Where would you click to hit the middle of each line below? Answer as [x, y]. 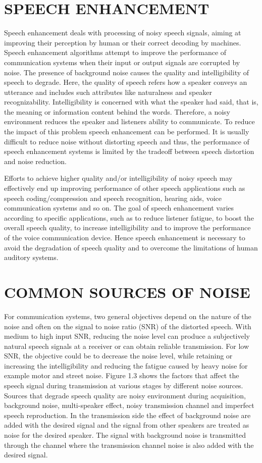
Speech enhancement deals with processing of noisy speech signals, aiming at [123, 33]
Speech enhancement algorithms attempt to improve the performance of [115, 52]
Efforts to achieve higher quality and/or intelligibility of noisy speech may [118, 178]
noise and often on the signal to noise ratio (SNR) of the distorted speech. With [128, 326]
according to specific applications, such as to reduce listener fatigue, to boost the [129, 217]
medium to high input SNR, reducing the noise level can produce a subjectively [127, 336]
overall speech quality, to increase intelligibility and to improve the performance [127, 227]
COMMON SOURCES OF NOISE [127, 292]
